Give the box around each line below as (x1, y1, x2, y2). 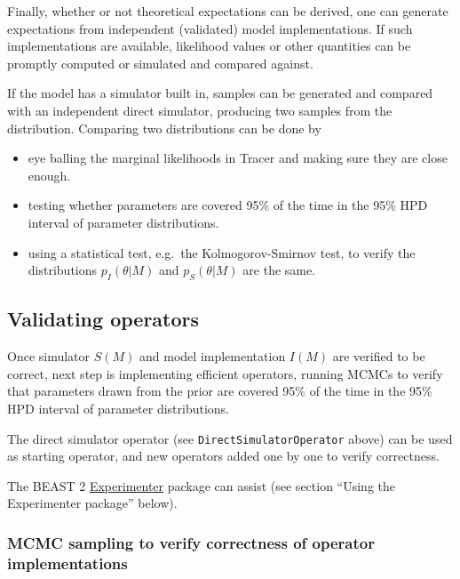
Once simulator (7, 347, 91, 366)
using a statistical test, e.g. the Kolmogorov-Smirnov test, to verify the (28, 243, 416, 261)
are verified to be (332, 347, 425, 366)
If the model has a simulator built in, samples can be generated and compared (7, 84, 433, 102)
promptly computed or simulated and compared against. (7, 53, 313, 72)
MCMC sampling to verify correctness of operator (7, 531, 375, 553)
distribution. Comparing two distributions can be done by (7, 118, 321, 137)
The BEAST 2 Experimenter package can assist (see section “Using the (7, 476, 396, 495)
